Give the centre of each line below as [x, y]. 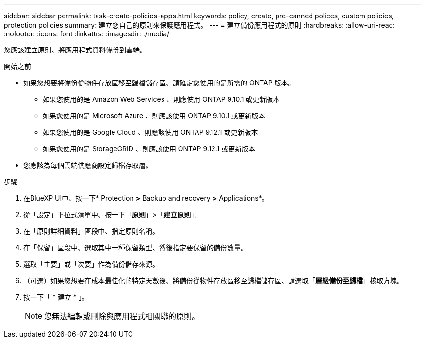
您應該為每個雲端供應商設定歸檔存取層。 [88, 165]
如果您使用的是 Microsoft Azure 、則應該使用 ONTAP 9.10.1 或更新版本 [154, 116]
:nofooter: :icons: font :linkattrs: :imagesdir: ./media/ [87, 34]
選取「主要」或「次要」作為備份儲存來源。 [91, 264]
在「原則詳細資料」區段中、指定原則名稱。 [91, 231]
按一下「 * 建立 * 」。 [56, 297]
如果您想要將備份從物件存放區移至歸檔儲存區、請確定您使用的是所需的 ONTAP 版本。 [159, 83]
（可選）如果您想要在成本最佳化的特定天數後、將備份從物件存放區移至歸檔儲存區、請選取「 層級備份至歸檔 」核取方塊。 [213, 281]
